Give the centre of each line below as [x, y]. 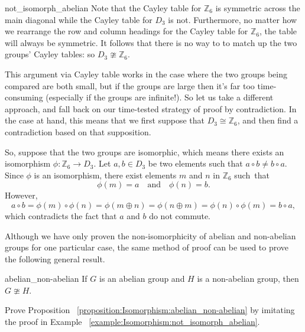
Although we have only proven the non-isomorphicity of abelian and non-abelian [150, 235]
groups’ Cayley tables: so [50, 54]
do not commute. [180, 215]
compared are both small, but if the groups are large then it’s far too [130, 85]
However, [21, 195]
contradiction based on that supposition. [78, 131]
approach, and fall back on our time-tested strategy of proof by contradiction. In [151, 108]
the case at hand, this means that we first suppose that [105, 120]
